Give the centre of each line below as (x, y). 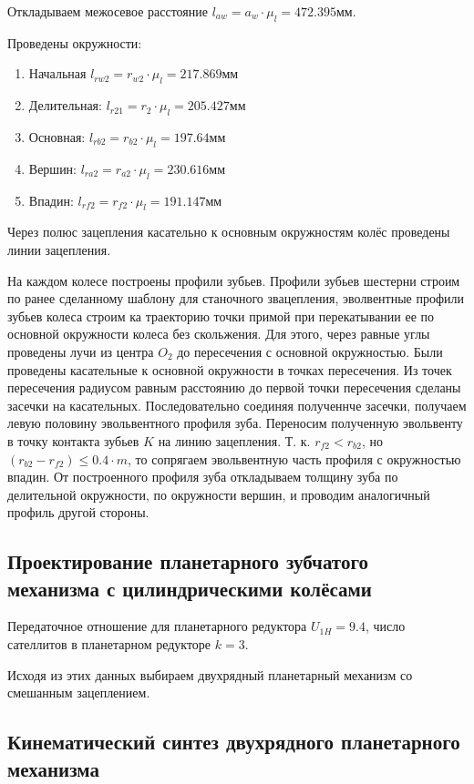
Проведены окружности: (75, 42)
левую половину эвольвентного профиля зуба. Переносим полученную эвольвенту (235, 423)
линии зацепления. (59, 249)
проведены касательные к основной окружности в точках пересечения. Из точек (230, 369)
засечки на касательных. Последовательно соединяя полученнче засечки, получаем (237, 405)
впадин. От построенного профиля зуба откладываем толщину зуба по (203, 477)
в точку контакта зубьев (73, 440)
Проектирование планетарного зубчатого (188, 561)
